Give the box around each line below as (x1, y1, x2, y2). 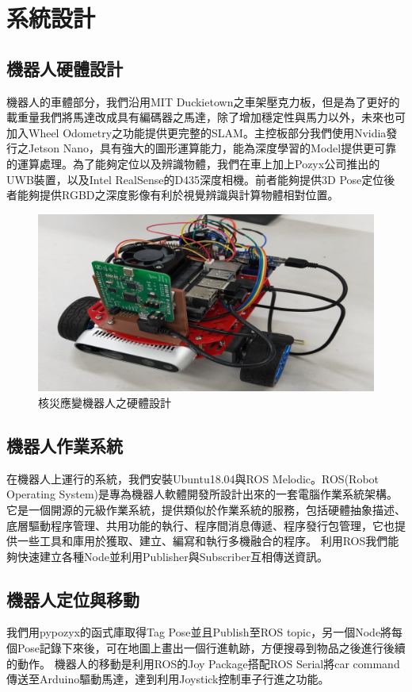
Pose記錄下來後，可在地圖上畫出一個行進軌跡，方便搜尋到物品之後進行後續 (17, 640, 406, 656)
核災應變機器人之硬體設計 (38, 394, 171, 410)
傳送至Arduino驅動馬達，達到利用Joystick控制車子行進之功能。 (6, 671, 330, 687)
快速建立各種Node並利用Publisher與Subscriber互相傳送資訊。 (17, 548, 329, 564)
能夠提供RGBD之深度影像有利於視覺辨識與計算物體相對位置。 (17, 186, 339, 203)
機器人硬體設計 (6, 56, 123, 80)
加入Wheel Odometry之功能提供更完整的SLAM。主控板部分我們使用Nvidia (6, 124, 387, 140)
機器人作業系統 (6, 432, 123, 457)
